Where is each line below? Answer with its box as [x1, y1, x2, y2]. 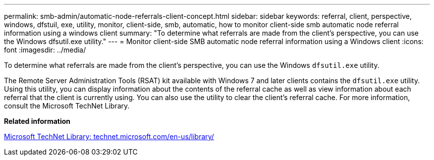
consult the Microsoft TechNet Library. [4, 102, 130, 110]
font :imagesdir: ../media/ [4, 46, 86, 54]
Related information [4, 117, 71, 125]
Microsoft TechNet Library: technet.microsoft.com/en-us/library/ [4, 132, 214, 141]
